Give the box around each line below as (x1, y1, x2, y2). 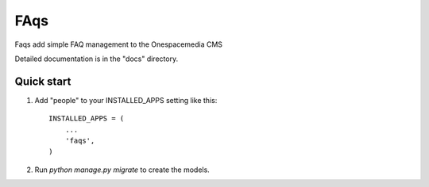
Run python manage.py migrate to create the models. (34, 165, 210, 174)
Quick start (14, 74, 71, 88)
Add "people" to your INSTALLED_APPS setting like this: (34, 95, 218, 105)
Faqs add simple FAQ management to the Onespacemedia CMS (14, 40, 222, 49)
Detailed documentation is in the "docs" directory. (14, 54, 179, 63)
